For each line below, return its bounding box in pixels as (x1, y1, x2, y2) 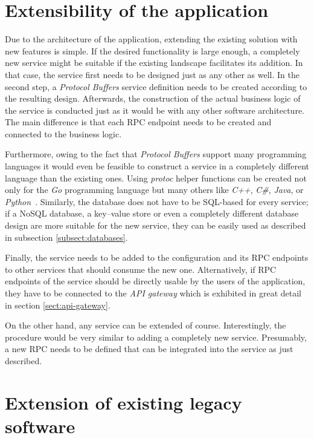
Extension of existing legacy (5, 390, 242, 414)
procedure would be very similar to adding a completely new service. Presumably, (5, 330, 307, 343)
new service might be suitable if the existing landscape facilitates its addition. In (5, 56, 303, 69)
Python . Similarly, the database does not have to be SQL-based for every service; (5, 195, 309, 208)
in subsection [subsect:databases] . (5, 230, 128, 243)
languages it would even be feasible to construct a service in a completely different (5, 160, 309, 172)
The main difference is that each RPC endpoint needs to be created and (5, 116, 272, 128)
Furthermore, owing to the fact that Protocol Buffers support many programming (5, 148, 307, 160)
